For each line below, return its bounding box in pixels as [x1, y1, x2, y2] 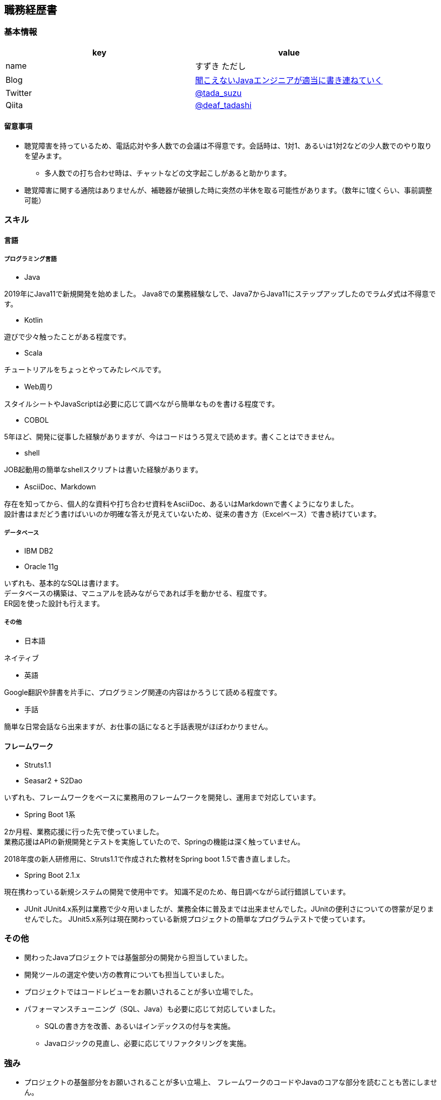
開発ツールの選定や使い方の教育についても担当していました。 [24, 970, 229, 979]
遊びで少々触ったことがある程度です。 [4, 332, 131, 341]
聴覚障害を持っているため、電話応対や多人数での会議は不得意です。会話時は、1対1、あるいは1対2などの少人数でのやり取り [24, 141, 432, 151]
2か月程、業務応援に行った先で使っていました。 [4, 827, 163, 836]
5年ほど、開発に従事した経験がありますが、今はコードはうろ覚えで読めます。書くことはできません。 [4, 432, 339, 441]
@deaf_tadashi [195, 99, 252, 110]
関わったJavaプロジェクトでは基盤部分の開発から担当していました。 [24, 953, 252, 962]
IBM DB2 [24, 546, 53, 555]
